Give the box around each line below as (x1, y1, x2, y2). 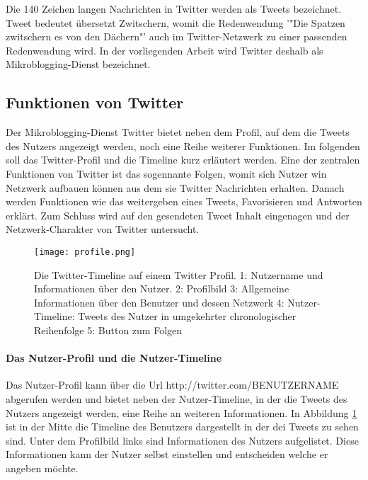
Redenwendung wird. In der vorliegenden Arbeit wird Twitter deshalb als (6, 42, 323, 57)
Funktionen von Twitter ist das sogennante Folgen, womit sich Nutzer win (6, 166, 327, 181)
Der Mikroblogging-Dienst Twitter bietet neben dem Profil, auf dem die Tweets (6, 125, 350, 139)
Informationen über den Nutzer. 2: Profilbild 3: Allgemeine (34, 281, 289, 296)
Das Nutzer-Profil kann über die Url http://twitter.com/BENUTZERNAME (6, 377, 339, 392)
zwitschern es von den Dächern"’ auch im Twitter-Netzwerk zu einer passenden (6, 29, 347, 44)
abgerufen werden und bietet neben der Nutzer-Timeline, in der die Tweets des (6, 391, 347, 406)
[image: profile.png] (34, 246, 136, 257)
